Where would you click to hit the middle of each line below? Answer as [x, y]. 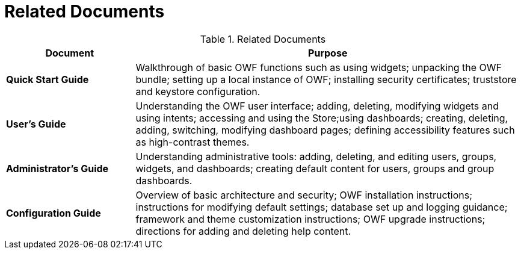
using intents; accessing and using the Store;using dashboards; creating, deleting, [322, 118]
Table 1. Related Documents [263, 39]
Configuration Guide [54, 213]
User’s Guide [36, 124]
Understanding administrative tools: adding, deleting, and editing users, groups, [316, 156]
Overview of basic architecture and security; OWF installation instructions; [304, 195]
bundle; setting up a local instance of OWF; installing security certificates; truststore [326, 79]
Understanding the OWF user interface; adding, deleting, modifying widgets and [317, 106]
